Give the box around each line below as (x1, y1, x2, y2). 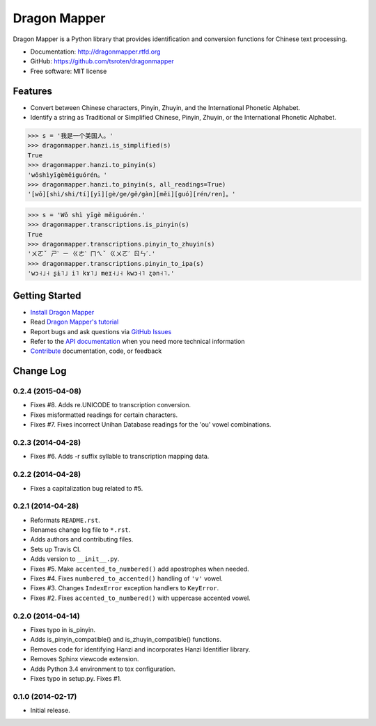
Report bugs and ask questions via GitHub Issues (30, 327, 172, 336)
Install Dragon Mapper (30, 308, 95, 316)
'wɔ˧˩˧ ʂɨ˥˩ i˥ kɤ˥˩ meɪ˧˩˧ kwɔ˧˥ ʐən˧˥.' (27, 269, 175, 278)
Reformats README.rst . (30, 516, 100, 524)
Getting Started (13, 290, 81, 301)
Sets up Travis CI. (30, 545, 81, 553)
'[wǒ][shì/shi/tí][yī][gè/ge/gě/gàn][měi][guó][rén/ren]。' (27, 190, 236, 198)
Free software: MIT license (30, 67, 107, 75)
